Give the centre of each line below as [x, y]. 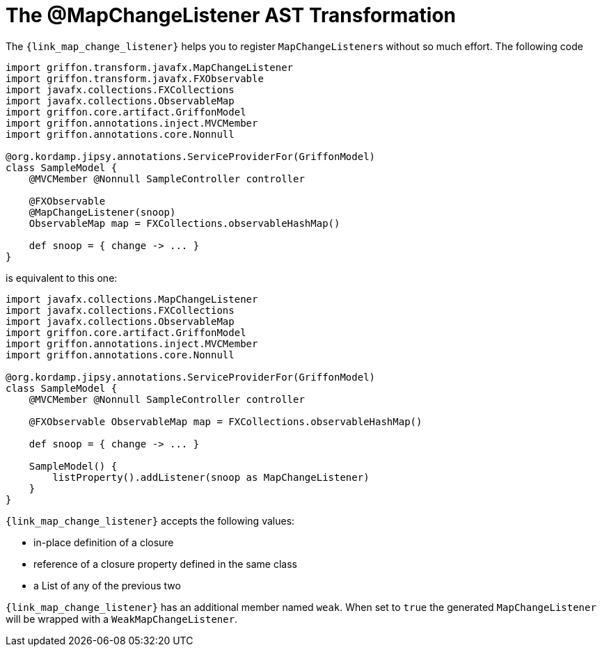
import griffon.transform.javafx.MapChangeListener [150, 67]
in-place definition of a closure [104, 542]
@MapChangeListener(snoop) [102, 212]
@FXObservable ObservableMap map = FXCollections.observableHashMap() [225, 421]
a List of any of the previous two [107, 585]
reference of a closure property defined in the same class [165, 564]
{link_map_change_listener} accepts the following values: [150, 520]
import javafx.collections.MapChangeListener [132, 299]
